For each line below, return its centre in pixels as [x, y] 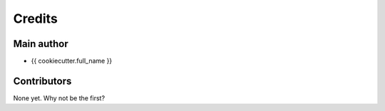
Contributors [42, 81]
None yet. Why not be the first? [59, 98]
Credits [36, 18]
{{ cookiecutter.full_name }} [72, 61]
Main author [41, 44]
